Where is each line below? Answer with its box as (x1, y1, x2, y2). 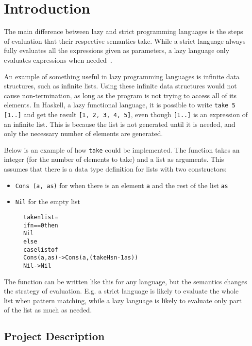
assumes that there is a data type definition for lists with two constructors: (4, 164, 227, 174)
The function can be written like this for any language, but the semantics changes (4, 276, 247, 286)
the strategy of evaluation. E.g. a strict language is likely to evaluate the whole (4, 286, 239, 296)
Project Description (4, 329, 105, 344)
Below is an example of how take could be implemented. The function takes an (4, 144, 240, 155)
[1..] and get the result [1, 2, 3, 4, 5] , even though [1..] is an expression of (4, 109, 248, 119)
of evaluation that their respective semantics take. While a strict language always (4, 35, 246, 46)
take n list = (23, 213, 58, 221)
